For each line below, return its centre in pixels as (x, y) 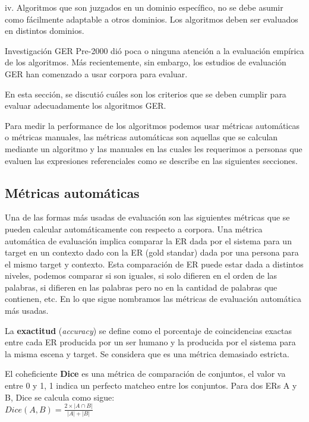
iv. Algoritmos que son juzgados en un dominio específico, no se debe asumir (144, 7)
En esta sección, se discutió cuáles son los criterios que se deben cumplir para (146, 94)
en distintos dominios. (45, 31)
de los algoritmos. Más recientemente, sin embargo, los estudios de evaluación (146, 62)
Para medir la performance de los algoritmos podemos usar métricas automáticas (152, 125)
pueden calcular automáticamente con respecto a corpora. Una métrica (134, 229)
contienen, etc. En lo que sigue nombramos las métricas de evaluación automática (153, 299)
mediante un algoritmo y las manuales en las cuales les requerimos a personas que (154, 148)
